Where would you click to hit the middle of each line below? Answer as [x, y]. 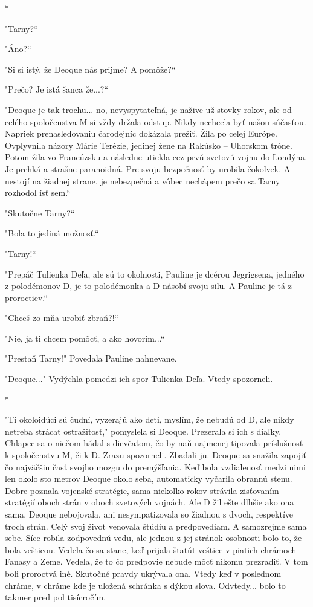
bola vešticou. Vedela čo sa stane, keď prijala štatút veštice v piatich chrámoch [151, 549]
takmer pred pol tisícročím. [56, 597]
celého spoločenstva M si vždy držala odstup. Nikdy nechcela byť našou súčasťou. [156, 121]
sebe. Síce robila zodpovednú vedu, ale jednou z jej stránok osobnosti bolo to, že [153, 538]
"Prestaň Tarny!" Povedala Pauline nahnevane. [91, 358]
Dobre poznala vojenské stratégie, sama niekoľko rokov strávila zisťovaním [142, 490]
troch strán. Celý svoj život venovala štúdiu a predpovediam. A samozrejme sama [156, 526]
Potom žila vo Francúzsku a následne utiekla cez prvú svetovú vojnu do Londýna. [156, 157]
